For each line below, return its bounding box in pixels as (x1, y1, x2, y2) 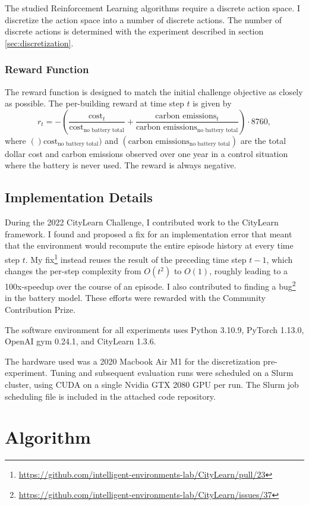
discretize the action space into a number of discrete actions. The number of (5, 13, 282, 26)
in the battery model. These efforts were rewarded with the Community (5, 291, 266, 304)
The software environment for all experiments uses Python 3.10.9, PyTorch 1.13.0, (5, 323, 304, 335)
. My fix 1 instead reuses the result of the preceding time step (25, 251, 247, 265)
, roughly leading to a (209, 265, 288, 277)
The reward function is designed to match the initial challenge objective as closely (5, 85, 303, 98)
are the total (240, 134, 286, 146)
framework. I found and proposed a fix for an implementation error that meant (5, 227, 292, 240)
